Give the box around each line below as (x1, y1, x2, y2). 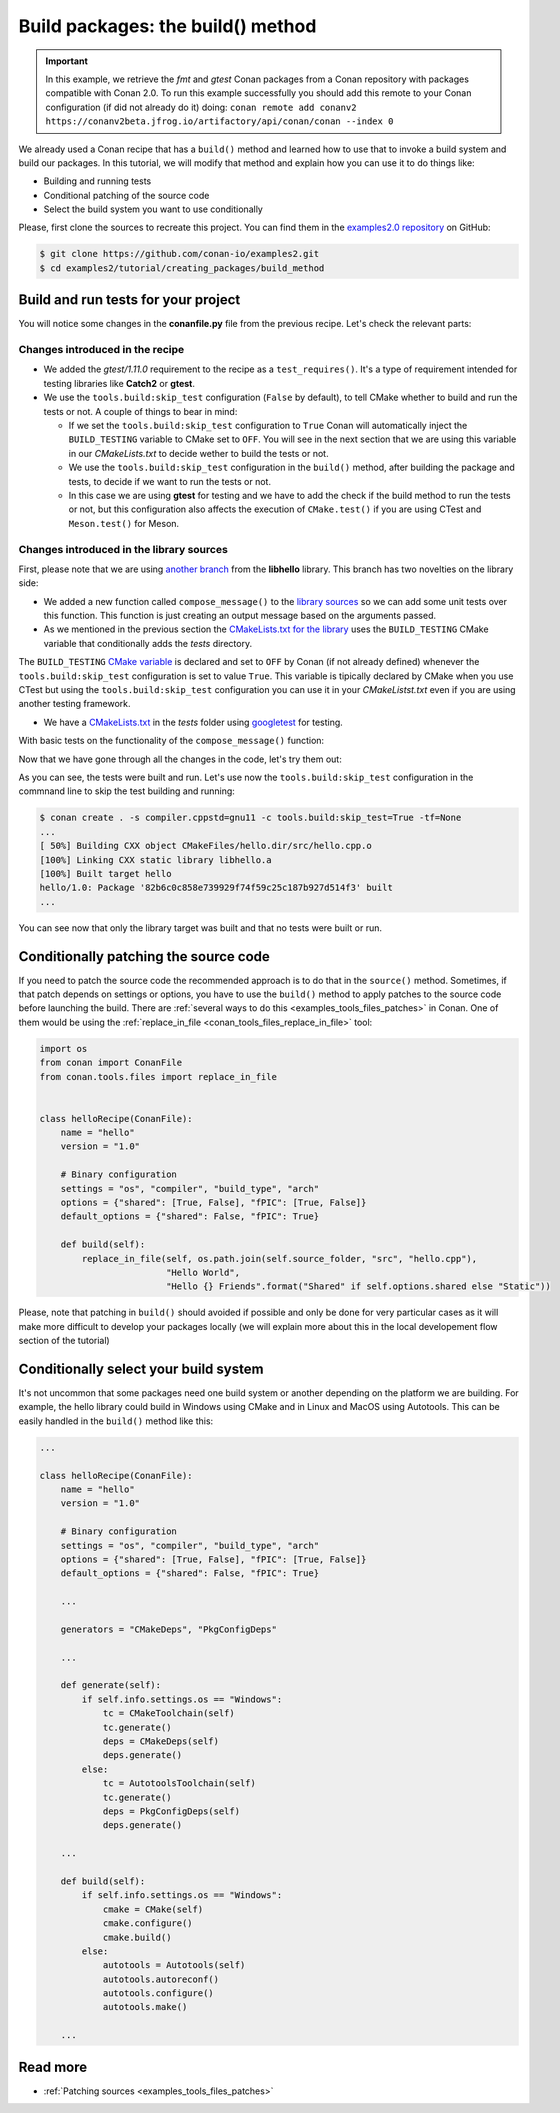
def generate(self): (60, 1680, 162, 1691)
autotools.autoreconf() (102, 1973, 220, 1985)
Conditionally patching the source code (18, 948, 270, 965)
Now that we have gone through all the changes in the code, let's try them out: (18, 753, 342, 765)
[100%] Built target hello (39, 868, 172, 879)
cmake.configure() (102, 1918, 194, 1929)
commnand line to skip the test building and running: (18, 785, 235, 797)
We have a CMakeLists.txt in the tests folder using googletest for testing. (43, 716, 344, 728)
